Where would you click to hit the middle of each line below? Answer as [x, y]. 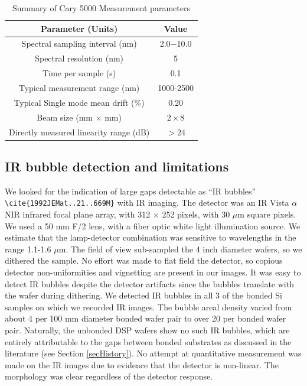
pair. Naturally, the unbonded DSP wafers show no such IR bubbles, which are [147, 330]
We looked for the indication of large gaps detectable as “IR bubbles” [130, 191]
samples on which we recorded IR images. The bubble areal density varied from [148, 306]
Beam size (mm [65, 117]
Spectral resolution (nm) [79, 58]
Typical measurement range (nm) [79, 87]
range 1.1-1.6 [28, 249]
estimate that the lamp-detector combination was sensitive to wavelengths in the [151, 237]
